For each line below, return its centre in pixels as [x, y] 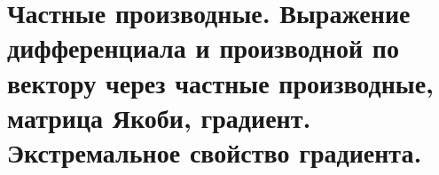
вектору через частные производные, [221, 82]
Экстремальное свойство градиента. [215, 151]
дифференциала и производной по [203, 48]
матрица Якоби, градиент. [159, 117]
